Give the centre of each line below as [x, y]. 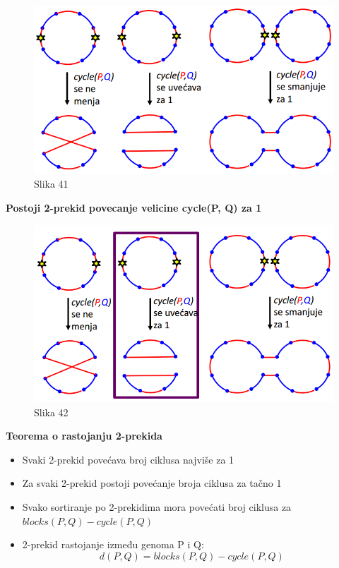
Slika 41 [51, 184]
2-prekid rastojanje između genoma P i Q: [113, 544]
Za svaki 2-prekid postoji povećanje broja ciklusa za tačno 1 [152, 483]
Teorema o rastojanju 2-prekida [84, 436]
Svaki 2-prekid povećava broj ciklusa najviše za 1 [128, 459]
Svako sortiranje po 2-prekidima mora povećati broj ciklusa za [157, 506]
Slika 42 [51, 412]
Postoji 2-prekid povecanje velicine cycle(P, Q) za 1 [134, 207]
